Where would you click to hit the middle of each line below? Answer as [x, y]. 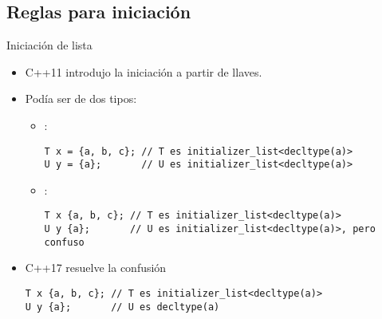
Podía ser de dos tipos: [81, 98]
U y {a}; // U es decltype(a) [122, 307]
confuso [64, 242]
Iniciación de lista [49, 45]
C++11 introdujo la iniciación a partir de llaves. [144, 71]
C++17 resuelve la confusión [96, 268]
